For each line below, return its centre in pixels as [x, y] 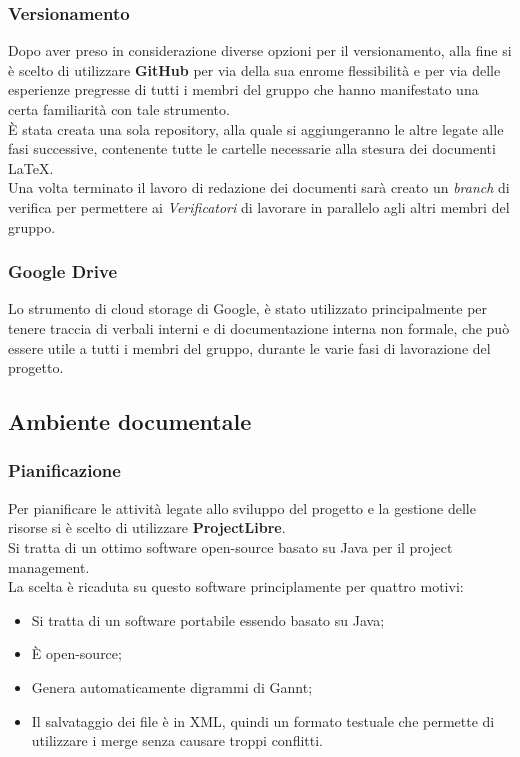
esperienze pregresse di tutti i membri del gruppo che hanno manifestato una [243, 89]
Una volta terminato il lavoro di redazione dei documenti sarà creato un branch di [259, 187]
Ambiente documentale [130, 421]
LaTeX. [31, 167]
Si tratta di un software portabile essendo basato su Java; [208, 619]
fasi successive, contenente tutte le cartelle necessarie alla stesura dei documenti [252, 148]
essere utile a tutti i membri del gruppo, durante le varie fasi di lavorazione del [249, 347]
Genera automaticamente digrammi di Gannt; [172, 686]
